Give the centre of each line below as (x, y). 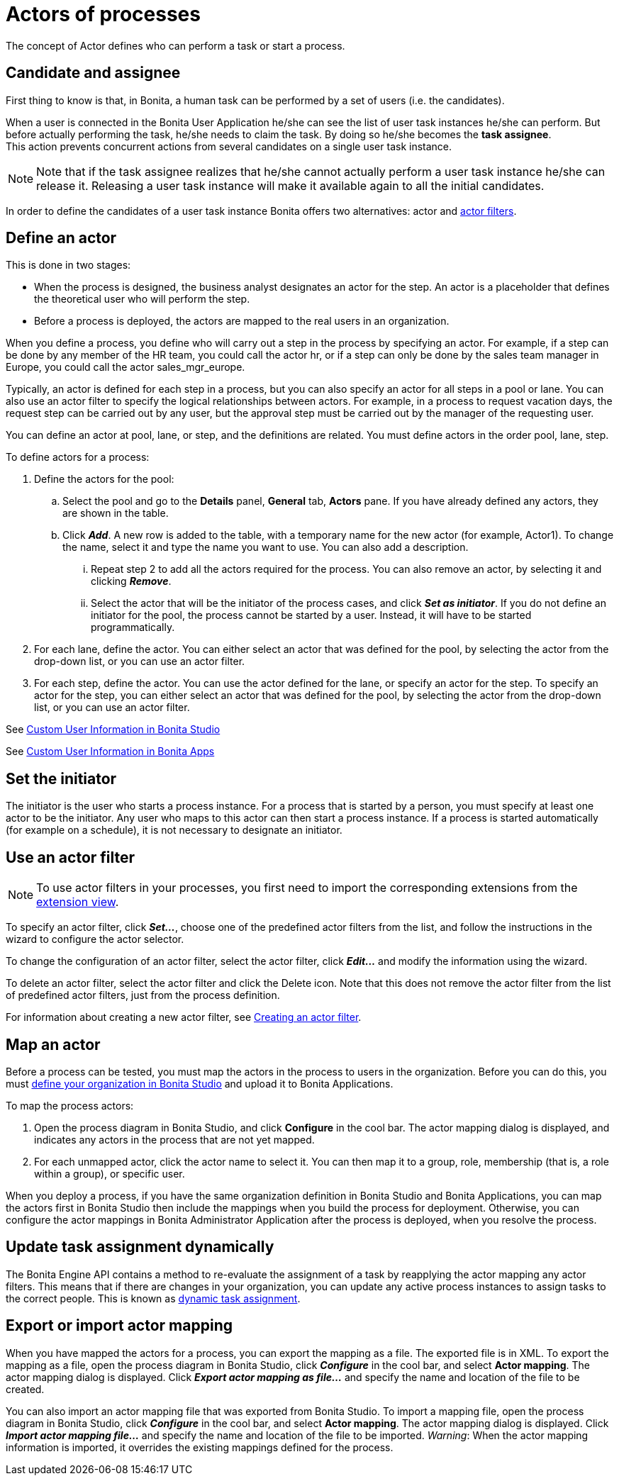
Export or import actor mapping (119, 1326)
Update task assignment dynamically (140, 1247)
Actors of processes (103, 14)
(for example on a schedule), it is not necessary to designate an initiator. (174, 830)
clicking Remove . (131, 581)
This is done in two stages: (68, 265)
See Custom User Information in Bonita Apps (110, 751)
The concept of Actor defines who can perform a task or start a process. (175, 45)
